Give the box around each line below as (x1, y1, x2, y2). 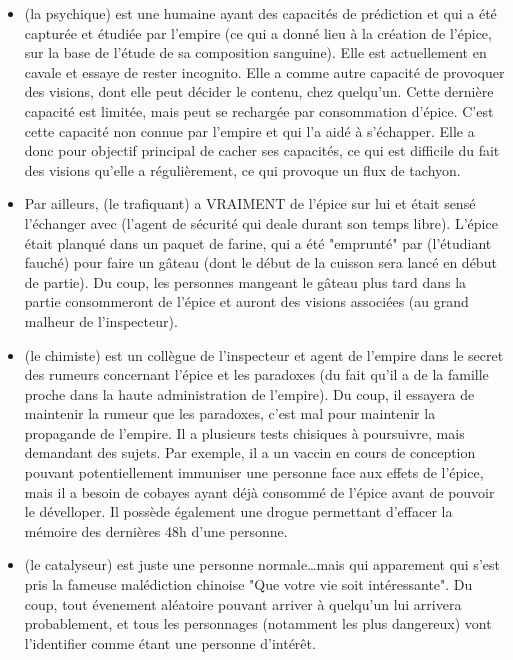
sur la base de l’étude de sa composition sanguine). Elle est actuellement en (24, 42, 487, 63)
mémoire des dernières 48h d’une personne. (24, 520, 288, 541)
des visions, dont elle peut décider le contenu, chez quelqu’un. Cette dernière (24, 81, 494, 102)
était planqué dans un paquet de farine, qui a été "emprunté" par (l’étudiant (24, 232, 492, 253)
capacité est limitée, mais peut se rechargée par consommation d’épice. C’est (24, 100, 494, 121)
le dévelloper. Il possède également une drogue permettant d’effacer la (24, 501, 453, 522)
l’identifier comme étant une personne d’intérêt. (24, 632, 316, 653)
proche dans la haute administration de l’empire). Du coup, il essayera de (24, 383, 475, 404)
